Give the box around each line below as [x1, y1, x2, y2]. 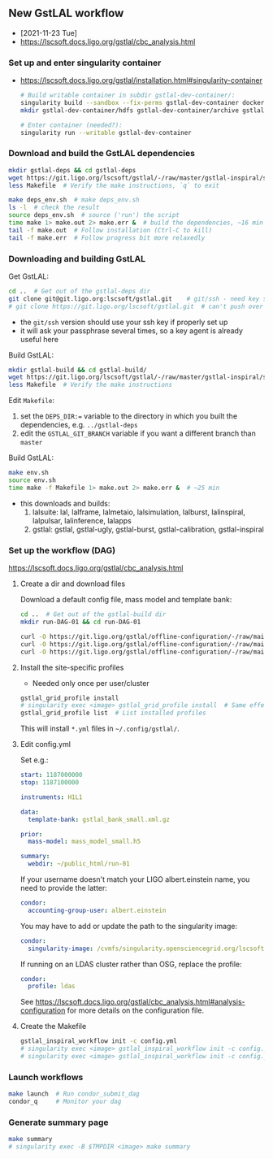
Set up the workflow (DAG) [8, 545, 116, 556]
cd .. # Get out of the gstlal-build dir [19, 610, 167, 619]
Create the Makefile [19, 1022, 87, 1031]
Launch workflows [8, 1071, 84, 1083]
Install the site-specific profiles [19, 662, 124, 672]
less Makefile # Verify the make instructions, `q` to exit [8, 181, 220, 189]
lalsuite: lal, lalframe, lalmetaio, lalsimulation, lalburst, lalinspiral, [32, 507, 245, 517]
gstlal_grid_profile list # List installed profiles [19, 709, 206, 718]
